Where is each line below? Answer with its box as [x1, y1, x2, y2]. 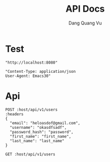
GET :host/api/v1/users [5, 151, 56, 157]
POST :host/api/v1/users [5, 107, 58, 112]
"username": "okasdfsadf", [10, 125, 67, 130]
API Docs [65, 3, 105, 15]
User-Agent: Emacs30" [5, 73, 51, 78]
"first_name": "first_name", [10, 133, 71, 139]
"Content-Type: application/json [5, 69, 76, 74]
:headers [5, 112, 24, 117]
